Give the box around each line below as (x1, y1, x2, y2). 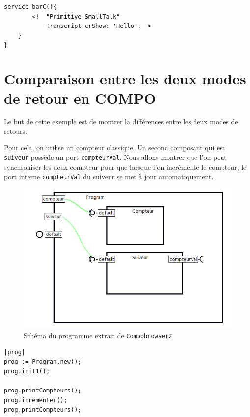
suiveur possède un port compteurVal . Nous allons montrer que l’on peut (4, 152, 227, 162)
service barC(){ (4, 3, 57, 10)
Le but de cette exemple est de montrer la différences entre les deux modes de (4, 116, 238, 127)
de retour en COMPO (4, 88, 156, 108)
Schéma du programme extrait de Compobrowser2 (24, 330, 172, 340)
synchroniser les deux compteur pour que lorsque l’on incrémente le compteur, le (4, 161, 247, 172)
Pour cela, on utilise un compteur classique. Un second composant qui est (4, 142, 225, 153)
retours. (4, 126, 27, 136)
